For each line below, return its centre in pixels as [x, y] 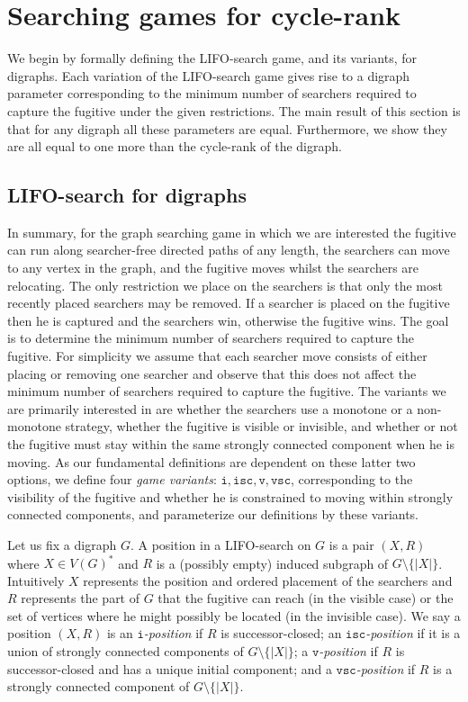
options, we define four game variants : [112, 479]
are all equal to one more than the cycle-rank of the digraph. [175, 146]
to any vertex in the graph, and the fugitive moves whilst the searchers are [213, 268]
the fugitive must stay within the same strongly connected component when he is [231, 444]
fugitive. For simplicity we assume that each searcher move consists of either [217, 356]
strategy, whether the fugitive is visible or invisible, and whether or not [261, 426]
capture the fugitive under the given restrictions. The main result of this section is [234, 110]
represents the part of [81, 598]
